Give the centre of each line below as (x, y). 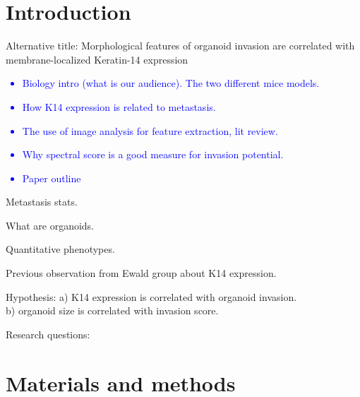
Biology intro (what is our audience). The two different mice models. (171, 83)
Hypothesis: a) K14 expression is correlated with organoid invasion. (151, 296)
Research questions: (48, 334)
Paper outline (52, 178)
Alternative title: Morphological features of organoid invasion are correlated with (180, 46)
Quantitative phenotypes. (60, 249)
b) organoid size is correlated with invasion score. (112, 310)
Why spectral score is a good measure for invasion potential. (153, 154)
